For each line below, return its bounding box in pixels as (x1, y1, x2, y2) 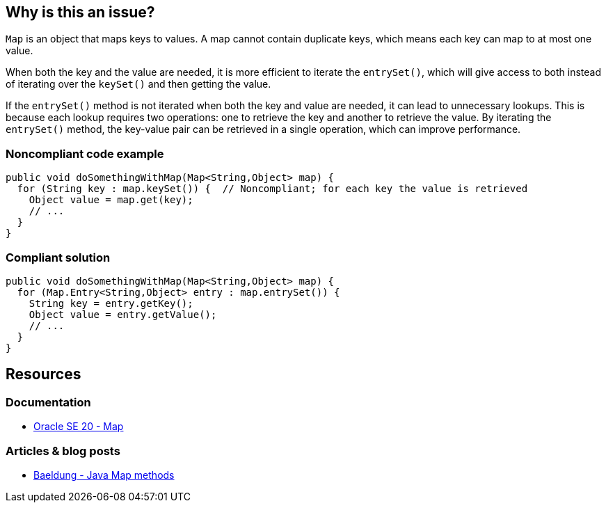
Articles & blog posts (6, 443, 120, 458)
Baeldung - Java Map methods (33, 468, 175, 481)
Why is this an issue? (6, 3, 155, 21)
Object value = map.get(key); (29, 194, 193, 206)
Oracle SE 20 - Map (33, 420, 124, 433)
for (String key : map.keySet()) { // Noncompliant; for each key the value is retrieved (17, 183, 528, 195)
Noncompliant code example (6, 146, 164, 161)
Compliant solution (6, 250, 111, 264)
